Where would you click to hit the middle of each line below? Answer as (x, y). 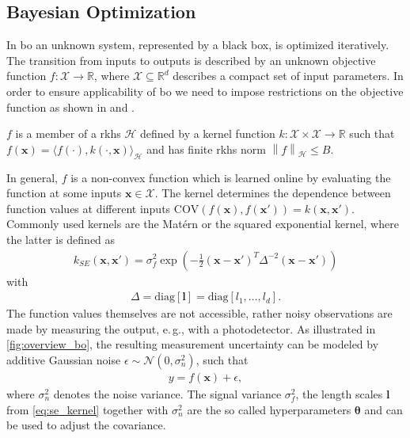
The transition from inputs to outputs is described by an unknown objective (191, 60)
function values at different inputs (89, 208)
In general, (32, 177)
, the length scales (339, 394)
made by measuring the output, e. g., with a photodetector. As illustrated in (191, 328)
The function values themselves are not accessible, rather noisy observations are (199, 313)
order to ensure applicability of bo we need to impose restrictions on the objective (205, 91)
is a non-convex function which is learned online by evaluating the (231, 177)
